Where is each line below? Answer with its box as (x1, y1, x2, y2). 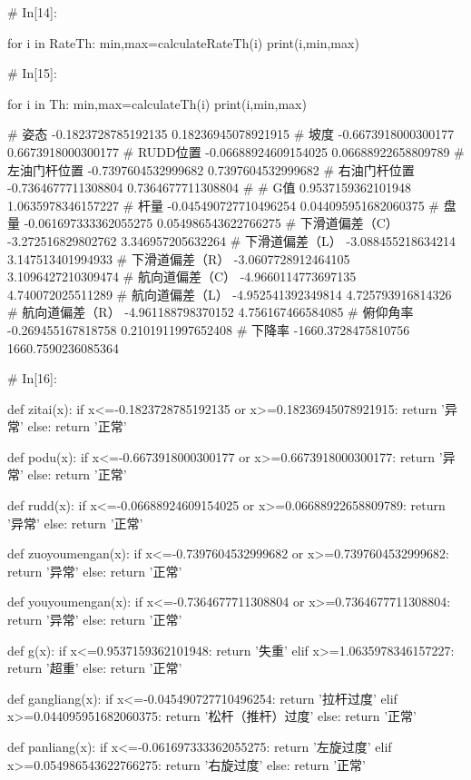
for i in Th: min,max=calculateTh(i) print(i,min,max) (7, 94, 307, 113)
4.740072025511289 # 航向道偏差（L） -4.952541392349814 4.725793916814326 (7, 284, 452, 303)
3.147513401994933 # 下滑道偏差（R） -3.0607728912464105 (7, 249, 350, 268)
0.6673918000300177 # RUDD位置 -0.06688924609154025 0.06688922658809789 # (7, 142, 465, 161)
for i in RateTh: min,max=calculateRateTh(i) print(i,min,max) (7, 33, 359, 52)
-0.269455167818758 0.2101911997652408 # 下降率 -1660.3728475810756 (7, 320, 410, 339)
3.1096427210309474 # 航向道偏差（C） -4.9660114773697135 (7, 267, 357, 286)
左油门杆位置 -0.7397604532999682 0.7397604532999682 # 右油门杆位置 (7, 160, 415, 179)
